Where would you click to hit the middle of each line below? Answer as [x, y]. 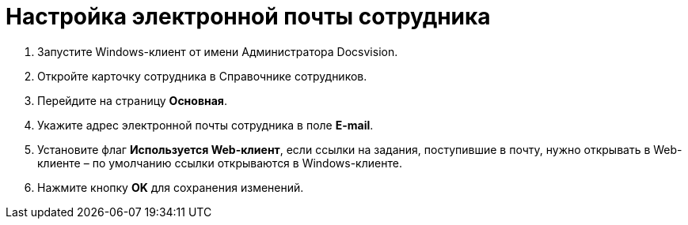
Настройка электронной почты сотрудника [248, 17]
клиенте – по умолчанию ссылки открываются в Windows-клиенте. [220, 163]
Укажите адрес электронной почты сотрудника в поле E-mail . [205, 125]
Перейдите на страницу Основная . [132, 100]
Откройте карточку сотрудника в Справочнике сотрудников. [202, 76]
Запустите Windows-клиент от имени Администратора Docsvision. [218, 51]
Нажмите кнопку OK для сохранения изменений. [171, 187]
